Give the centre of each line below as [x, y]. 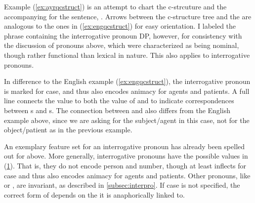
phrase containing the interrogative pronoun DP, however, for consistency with [123, 35]
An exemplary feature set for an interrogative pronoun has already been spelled [125, 146]
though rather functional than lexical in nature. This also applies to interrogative [127, 55]
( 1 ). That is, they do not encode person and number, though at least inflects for [125, 165]
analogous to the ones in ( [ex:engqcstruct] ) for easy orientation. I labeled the [120, 26]
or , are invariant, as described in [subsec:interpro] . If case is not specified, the [122, 185]
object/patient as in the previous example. [68, 130]
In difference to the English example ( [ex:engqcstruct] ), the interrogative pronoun [127, 81]
